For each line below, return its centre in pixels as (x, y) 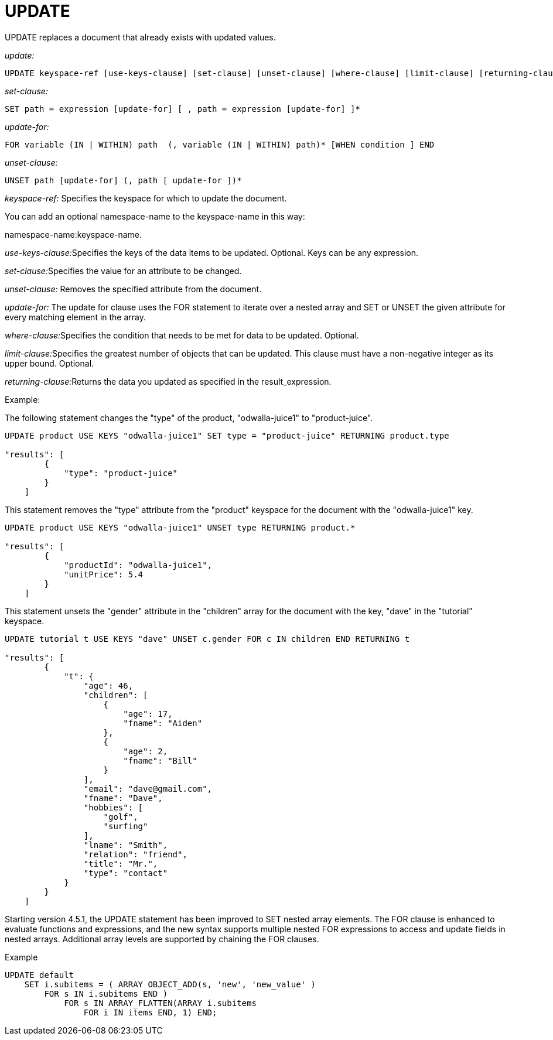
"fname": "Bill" (160, 760)
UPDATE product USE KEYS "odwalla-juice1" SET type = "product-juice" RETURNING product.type (227, 435)
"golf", (121, 817)
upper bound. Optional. (50, 363)
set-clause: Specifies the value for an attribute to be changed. (123, 271)
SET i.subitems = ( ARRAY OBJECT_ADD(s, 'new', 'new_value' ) (170, 984)
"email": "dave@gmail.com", (148, 788)
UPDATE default (40, 975)
